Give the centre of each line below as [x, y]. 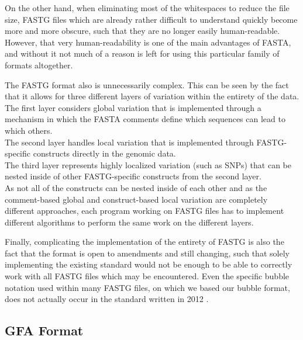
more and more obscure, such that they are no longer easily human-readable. [142, 31]
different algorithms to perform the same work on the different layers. [129, 222]
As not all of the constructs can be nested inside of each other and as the [136, 187]
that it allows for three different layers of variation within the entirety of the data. [152, 96]
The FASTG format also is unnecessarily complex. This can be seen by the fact [147, 84]
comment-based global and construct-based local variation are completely [136, 199]
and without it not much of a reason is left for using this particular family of [142, 53]
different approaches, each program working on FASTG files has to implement [144, 211]
